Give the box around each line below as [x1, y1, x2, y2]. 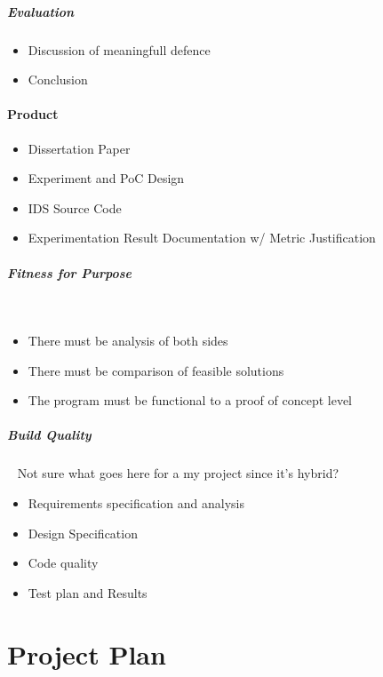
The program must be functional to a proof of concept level [28, 391, 352, 410]
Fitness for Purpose [7, 263, 132, 282]
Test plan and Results [28, 583, 148, 601]
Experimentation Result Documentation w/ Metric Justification [28, 228, 376, 247]
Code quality [28, 554, 99, 572]
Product [7, 105, 59, 123]
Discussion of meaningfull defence [28, 40, 211, 59]
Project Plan [7, 635, 166, 672]
